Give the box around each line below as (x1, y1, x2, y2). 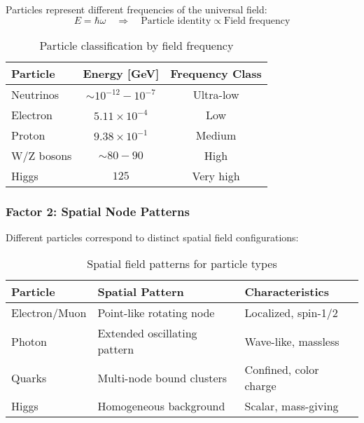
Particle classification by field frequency (39, 36, 234, 53)
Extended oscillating (97, 325, 197, 342)
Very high (192, 167, 240, 184)
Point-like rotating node (97, 304, 215, 321)
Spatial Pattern (97, 283, 184, 300)
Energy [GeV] (83, 65, 160, 81)
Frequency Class (170, 65, 262, 81)
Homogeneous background (97, 398, 225, 415)
